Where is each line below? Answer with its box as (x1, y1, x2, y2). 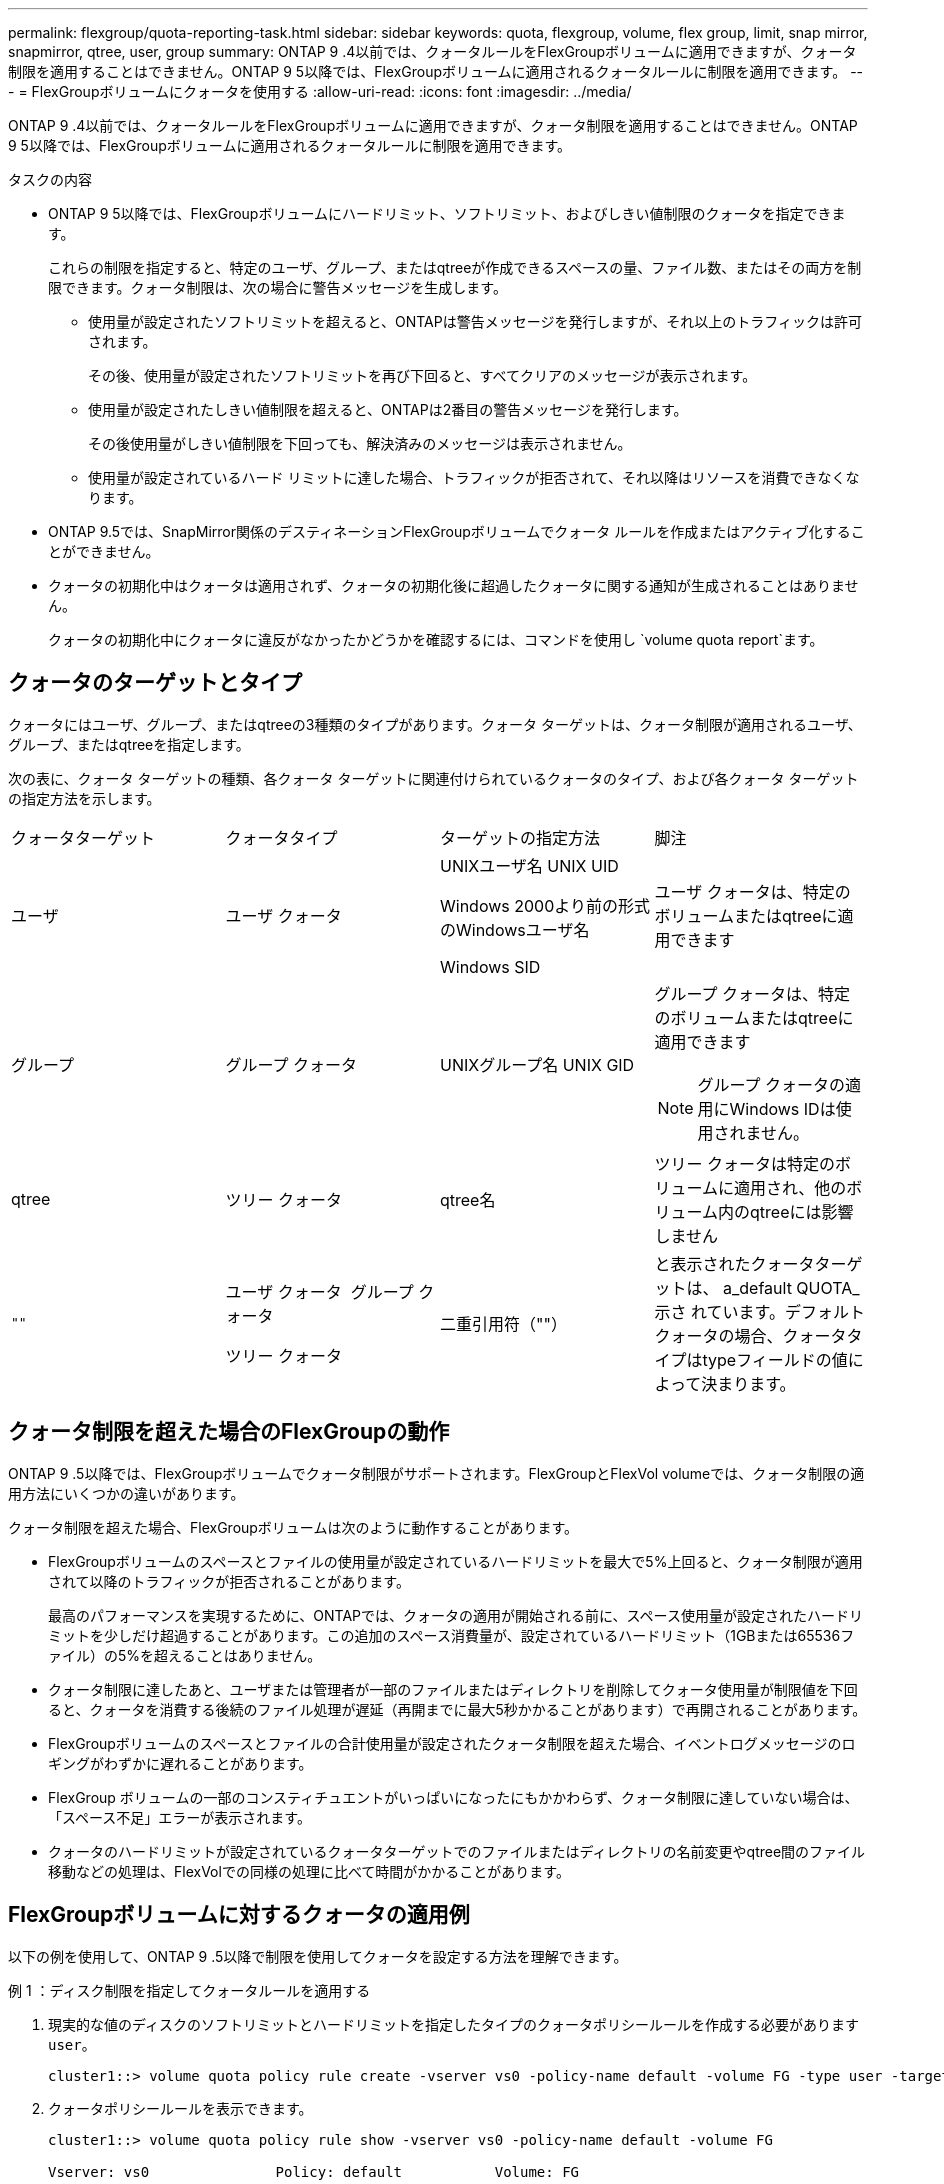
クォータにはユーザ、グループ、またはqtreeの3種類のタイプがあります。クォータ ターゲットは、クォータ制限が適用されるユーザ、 (8, 715, 862, 733)
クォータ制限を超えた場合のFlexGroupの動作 (8, 1419, 450, 1445)
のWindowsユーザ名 (440, 919, 590, 940)
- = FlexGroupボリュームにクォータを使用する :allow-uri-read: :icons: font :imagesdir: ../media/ (8, 83, 632, 100)
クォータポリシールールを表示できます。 (48, 2099, 313, 2117)
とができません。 (48, 543, 160, 560)
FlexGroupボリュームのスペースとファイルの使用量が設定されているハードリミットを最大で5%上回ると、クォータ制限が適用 (48, 1552, 863, 1570)
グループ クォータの (697, 1074, 846, 1095)
